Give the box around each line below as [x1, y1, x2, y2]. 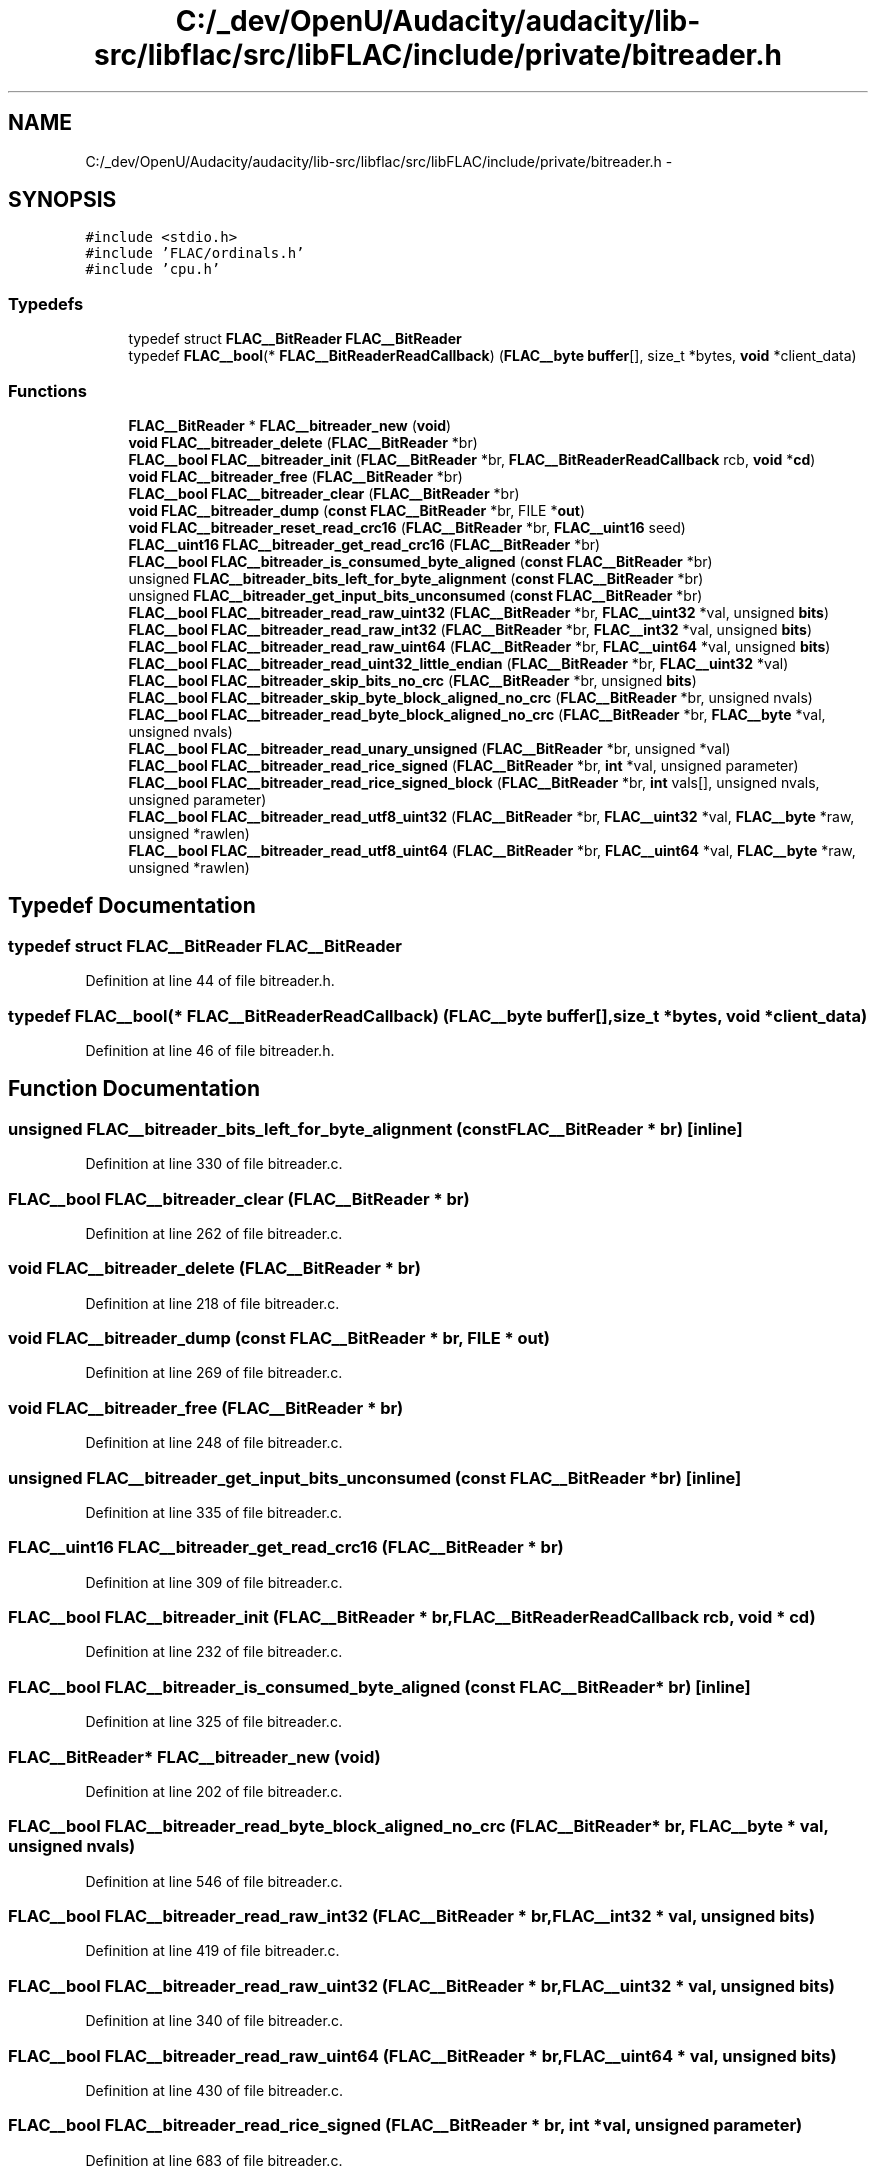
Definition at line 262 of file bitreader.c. [85, 1224, 343, 1242]
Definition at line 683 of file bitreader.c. [85, 2151, 343, 2169]
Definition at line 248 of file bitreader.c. [85, 1434, 343, 1452]
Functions [8, 380, 87, 401]
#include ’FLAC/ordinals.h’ [85, 245, 305, 262]
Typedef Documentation [8, 893, 256, 919]
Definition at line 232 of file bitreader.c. [85, 1643, 343, 1661]
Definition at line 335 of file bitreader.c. [85, 1503, 343, 1521]
